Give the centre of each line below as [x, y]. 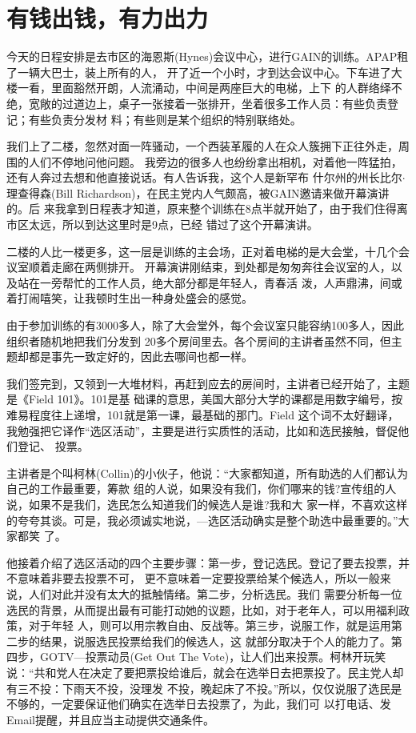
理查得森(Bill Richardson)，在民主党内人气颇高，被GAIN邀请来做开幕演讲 [198, 192]
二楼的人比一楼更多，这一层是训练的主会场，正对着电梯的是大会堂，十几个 [202, 251]
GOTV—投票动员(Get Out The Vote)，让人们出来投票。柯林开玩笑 [213, 657]
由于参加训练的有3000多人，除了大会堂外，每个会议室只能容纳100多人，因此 [205, 325]
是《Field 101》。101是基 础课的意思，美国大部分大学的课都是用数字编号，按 [205, 399]
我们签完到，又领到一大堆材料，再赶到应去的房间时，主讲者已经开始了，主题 [208, 383]
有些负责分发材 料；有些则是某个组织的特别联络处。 [165, 119]
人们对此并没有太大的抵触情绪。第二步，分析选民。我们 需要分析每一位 [215, 593]
